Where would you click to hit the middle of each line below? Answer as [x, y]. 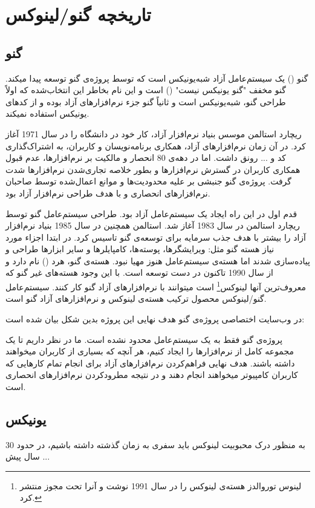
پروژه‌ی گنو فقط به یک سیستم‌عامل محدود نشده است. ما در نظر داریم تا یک [144, 339]
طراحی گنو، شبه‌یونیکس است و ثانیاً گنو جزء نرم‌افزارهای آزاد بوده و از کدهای [146, 101]
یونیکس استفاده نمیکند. [47, 113]
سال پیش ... [28, 456]
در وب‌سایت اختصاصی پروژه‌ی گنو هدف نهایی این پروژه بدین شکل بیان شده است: [155, 318]
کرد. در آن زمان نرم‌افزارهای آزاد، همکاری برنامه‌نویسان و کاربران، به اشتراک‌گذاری [156, 145]
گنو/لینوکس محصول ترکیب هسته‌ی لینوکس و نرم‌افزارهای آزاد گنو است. [136, 298]
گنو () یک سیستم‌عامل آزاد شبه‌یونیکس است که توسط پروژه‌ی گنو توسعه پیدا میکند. [157, 78]
